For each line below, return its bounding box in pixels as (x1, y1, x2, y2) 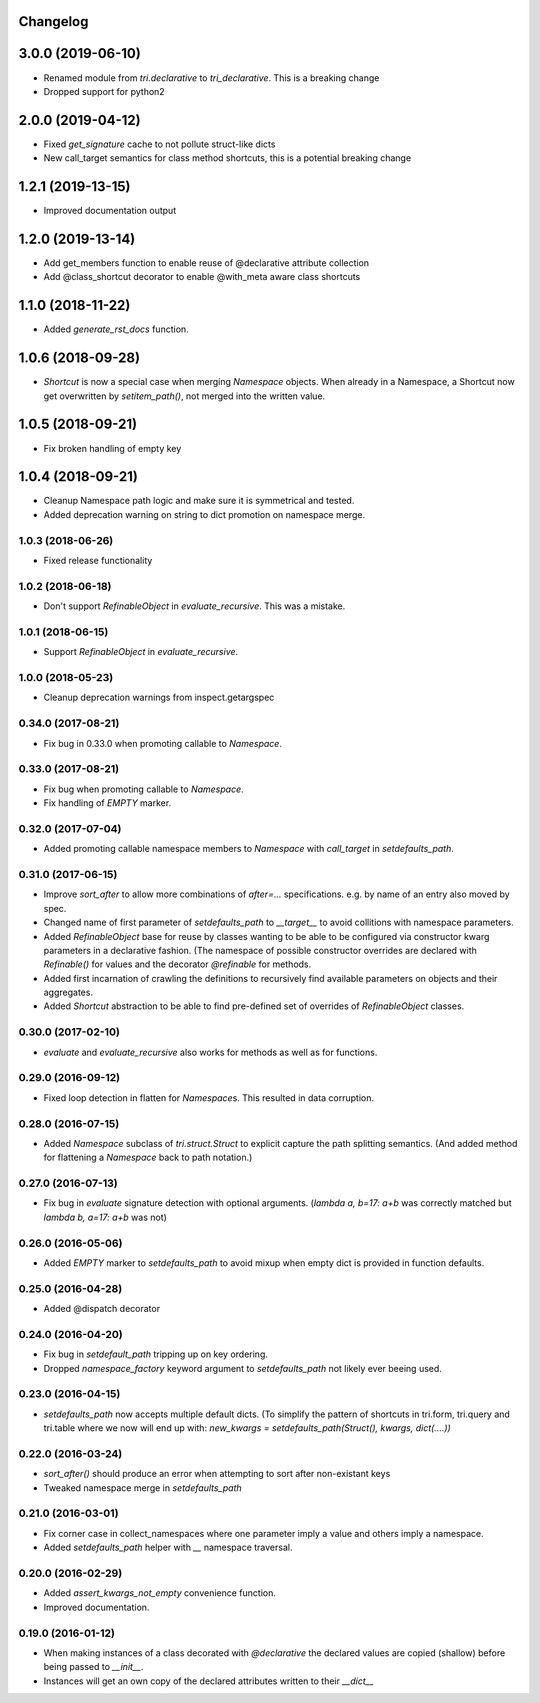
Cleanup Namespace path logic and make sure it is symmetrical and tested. (43, 495, 355, 507)
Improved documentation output (43, 205, 177, 217)
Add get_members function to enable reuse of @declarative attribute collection (43, 257, 370, 269)
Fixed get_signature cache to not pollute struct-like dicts (43, 138, 276, 150)
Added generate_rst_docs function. (43, 323, 189, 335)
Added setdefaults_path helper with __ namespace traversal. (43, 1541, 293, 1554)
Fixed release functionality (43, 554, 153, 566)
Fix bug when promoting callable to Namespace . (43, 783, 244, 795)
